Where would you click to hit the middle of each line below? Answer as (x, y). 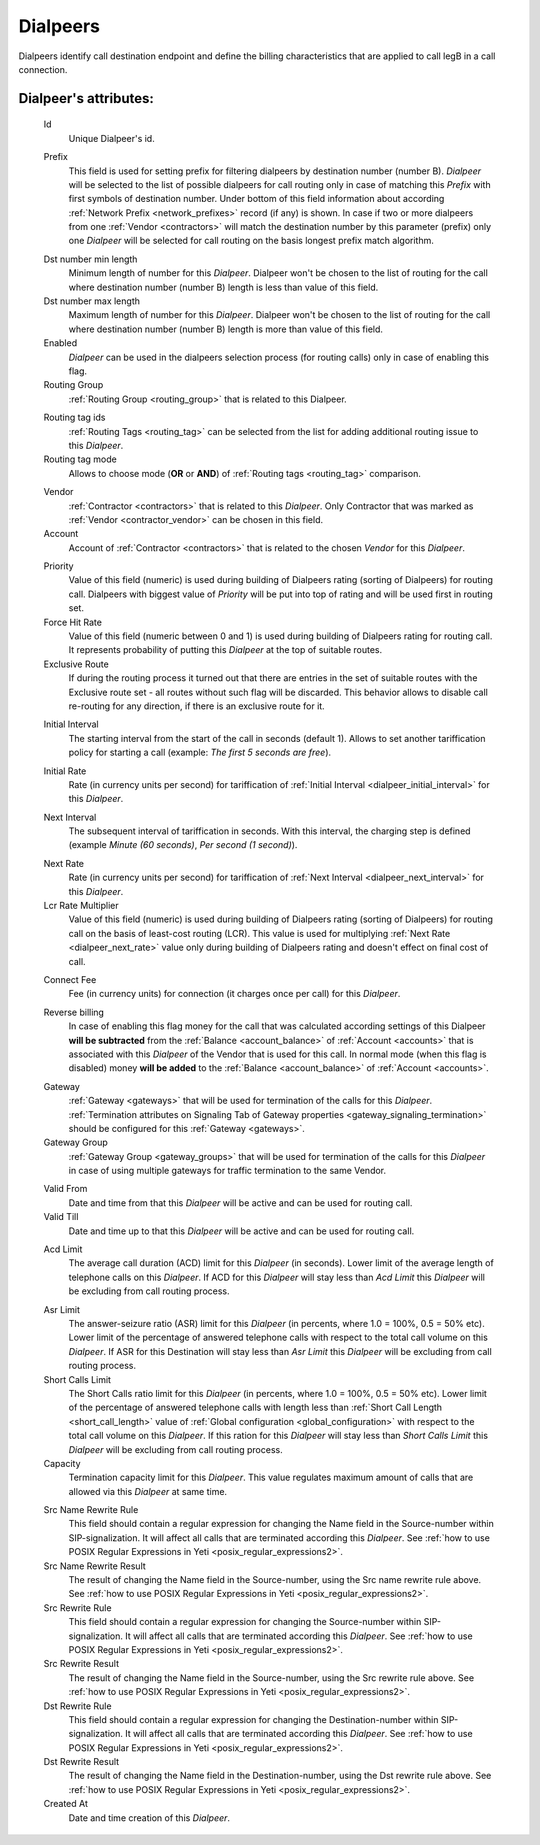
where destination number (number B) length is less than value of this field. (223, 287)
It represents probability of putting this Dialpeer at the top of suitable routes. (225, 650)
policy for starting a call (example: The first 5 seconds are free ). (200, 752)
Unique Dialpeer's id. (111, 138)
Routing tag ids (74, 417)
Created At (66, 1804)
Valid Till (61, 1217)
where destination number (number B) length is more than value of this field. (226, 329)
